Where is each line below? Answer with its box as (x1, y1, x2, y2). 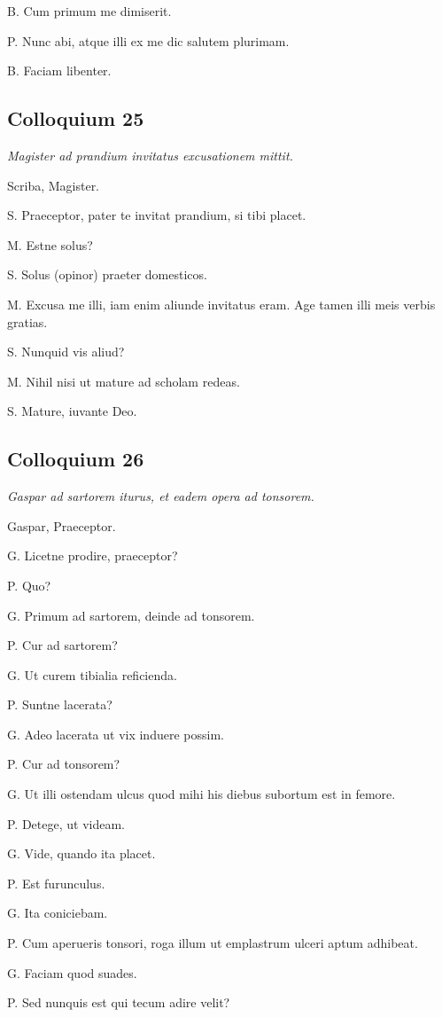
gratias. (7, 312, 48, 331)
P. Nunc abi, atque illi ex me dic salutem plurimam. (7, 31, 290, 50)
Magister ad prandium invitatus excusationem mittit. (7, 145, 293, 164)
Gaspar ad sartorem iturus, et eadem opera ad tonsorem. (7, 487, 314, 505)
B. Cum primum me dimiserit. (7, 2, 172, 20)
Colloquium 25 (7, 105, 144, 132)
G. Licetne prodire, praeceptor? (7, 546, 178, 565)
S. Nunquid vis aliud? (7, 342, 125, 361)
